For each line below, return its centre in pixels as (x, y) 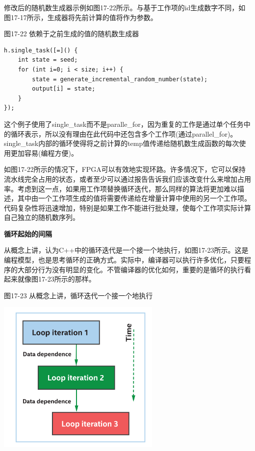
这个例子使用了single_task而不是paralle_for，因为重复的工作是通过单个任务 (124, 124)
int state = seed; (48, 60)
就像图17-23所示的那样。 (56, 279)
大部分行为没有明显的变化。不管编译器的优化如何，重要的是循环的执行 (131, 269)
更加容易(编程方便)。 (44, 153)
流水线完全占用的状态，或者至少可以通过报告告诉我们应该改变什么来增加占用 (127, 178)
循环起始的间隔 (28, 233)
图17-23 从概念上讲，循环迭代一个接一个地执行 (78, 295)
